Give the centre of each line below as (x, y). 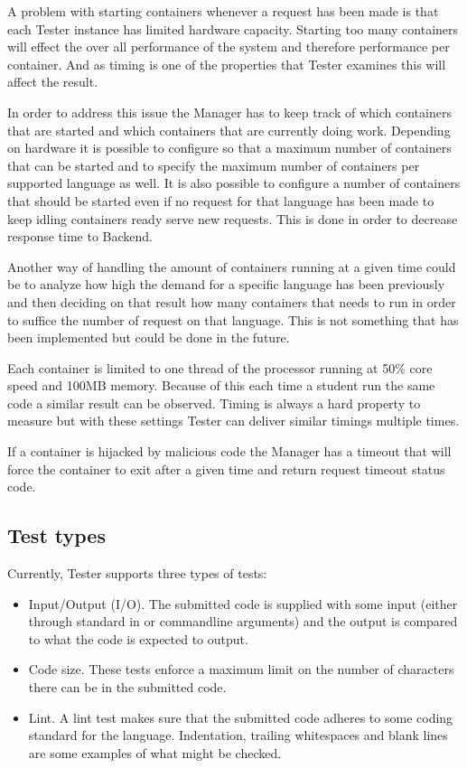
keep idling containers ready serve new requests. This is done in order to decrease (233, 218)
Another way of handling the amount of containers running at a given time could (232, 266)
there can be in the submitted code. (127, 687)
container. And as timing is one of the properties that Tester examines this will (227, 64)
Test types (56, 535)
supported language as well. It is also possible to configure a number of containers (234, 183)
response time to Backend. (80, 236)
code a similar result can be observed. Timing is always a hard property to (214, 403)
